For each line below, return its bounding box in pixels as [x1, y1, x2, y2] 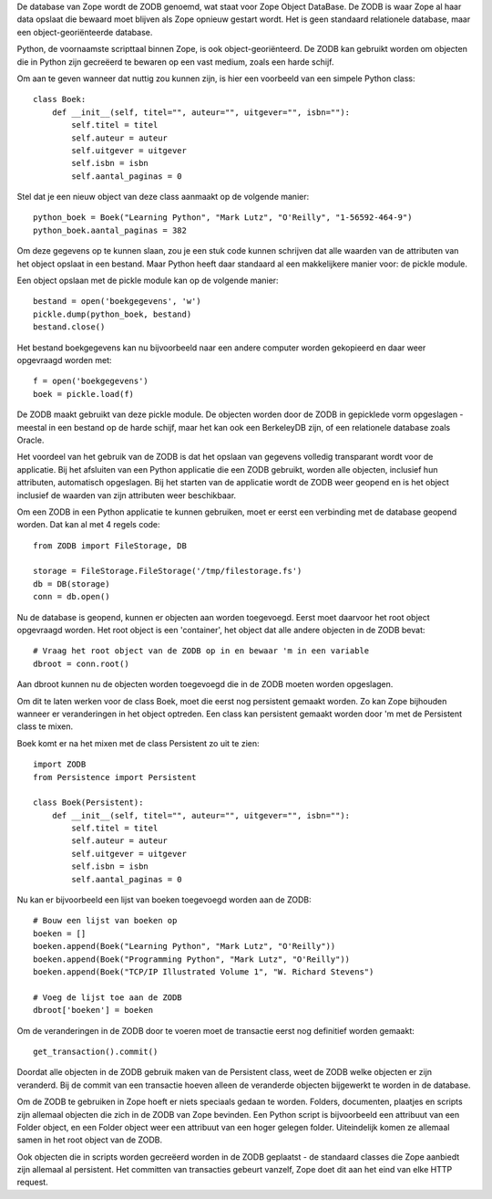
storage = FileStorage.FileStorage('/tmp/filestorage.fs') [33, 566, 302, 577]
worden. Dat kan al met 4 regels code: [16, 519, 160, 530]
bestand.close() [33, 322, 106, 332]
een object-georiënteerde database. [16, 26, 153, 37]
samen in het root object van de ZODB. [16, 1134, 163, 1145]
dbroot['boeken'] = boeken [33, 1005, 154, 1016]
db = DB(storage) [33, 579, 110, 589]
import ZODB [33, 759, 87, 770]
